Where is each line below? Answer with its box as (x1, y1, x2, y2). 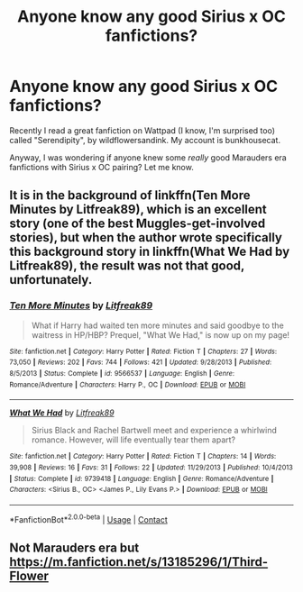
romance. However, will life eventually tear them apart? (31, 434, 236, 445)
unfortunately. (9, 272, 93, 287)
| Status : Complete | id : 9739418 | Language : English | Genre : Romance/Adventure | (9, 474, 274, 483)
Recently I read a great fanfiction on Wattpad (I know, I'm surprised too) (9, 124, 276, 136)
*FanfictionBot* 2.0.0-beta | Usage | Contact (9, 512, 169, 524)
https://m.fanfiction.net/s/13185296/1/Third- (9, 554, 269, 569)
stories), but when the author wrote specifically (9, 230, 282, 245)
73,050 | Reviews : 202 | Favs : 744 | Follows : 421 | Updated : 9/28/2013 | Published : (9, 358, 272, 367)
